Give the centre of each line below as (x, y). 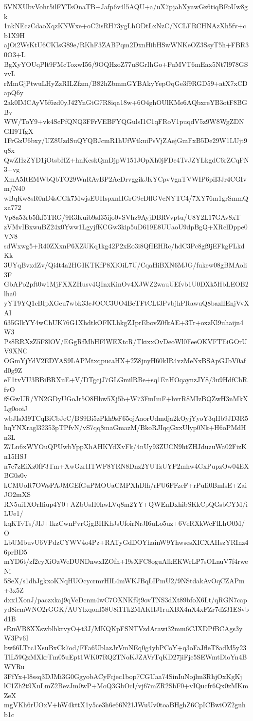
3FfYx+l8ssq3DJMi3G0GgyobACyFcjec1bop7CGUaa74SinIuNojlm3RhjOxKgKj (123, 676)
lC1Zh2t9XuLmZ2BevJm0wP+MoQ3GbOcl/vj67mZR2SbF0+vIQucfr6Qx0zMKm (126, 686)
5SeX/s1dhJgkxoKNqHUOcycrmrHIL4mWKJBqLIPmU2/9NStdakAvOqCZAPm (124, 580)
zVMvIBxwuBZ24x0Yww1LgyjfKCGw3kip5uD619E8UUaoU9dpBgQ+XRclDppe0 (126, 226)
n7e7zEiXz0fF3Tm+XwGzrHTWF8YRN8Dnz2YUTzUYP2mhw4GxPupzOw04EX (126, 465)
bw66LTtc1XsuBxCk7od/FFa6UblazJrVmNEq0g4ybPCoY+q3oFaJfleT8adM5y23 (125, 647)
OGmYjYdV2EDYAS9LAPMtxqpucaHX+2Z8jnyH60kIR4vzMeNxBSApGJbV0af (125, 360)
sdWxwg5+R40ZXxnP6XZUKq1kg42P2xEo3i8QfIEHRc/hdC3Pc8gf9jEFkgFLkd (124, 245)
